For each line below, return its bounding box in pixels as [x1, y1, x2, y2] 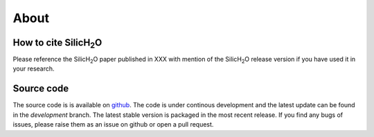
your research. [12, 64, 55, 73]
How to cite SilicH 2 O [12, 37, 103, 51]
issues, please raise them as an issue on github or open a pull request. [12, 120, 214, 129]
